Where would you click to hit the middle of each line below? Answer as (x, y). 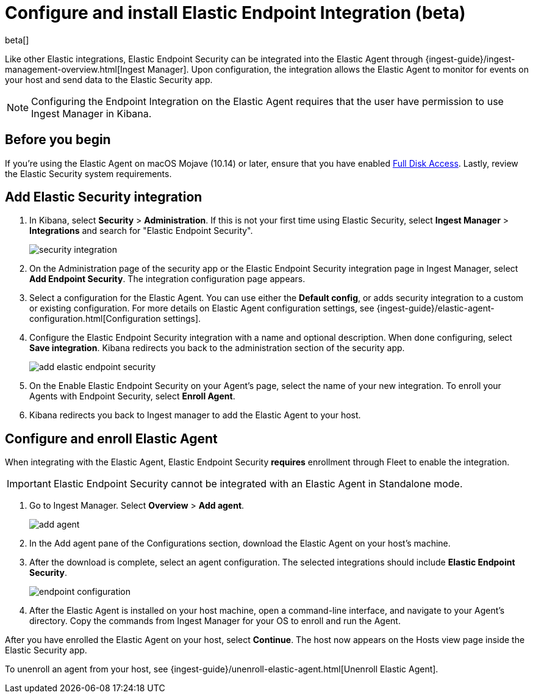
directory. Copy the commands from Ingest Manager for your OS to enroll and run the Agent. (215, 621)
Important (29, 484)
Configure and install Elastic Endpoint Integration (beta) (235, 13)
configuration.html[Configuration (95, 319)
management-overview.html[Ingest (75, 69)
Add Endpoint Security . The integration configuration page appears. (167, 279)
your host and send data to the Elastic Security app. (109, 79)
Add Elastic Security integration (104, 197)
